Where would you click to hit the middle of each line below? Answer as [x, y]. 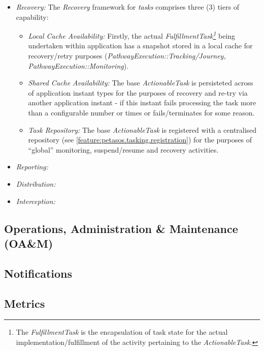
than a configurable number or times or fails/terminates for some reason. [141, 112]
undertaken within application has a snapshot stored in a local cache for [140, 46]
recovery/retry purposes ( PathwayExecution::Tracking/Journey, [127, 56]
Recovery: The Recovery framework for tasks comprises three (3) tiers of [128, 7]
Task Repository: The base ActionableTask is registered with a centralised [142, 129]
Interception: [36, 201]
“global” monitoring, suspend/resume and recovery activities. [123, 149]
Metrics [25, 303]
